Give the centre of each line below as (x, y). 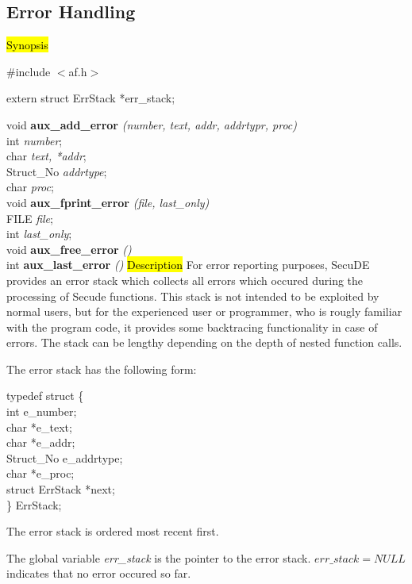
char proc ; (30, 187)
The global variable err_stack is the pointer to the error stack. (159, 557)
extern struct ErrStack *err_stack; (91, 98)
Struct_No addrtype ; (57, 171)
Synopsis (27, 45)
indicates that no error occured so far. (99, 573)
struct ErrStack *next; (61, 489)
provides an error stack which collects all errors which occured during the (185, 280)
